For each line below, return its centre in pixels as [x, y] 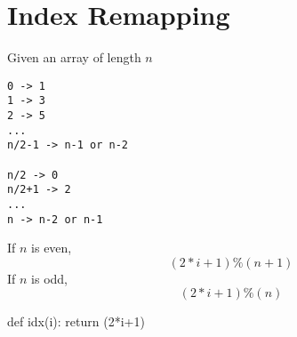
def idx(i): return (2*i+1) [76, 321]
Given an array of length [74, 57]
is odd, [49, 278]
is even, [52, 248]
